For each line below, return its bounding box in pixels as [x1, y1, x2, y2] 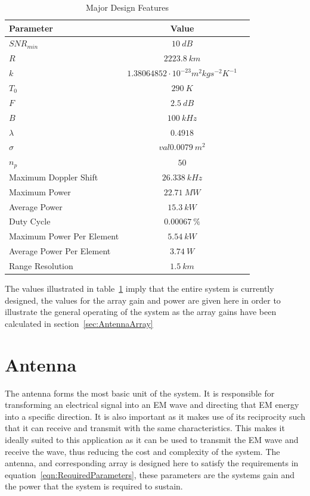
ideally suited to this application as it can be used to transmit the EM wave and [5, 433, 299, 445]
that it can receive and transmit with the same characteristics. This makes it [5, 422, 285, 434]
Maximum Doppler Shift [9, 170, 98, 183]
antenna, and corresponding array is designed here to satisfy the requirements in [5, 457, 299, 469]
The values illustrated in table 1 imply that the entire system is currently [5, 282, 274, 295]
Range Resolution [9, 259, 73, 272]
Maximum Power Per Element [9, 230, 119, 242]
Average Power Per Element [9, 245, 111, 257]
